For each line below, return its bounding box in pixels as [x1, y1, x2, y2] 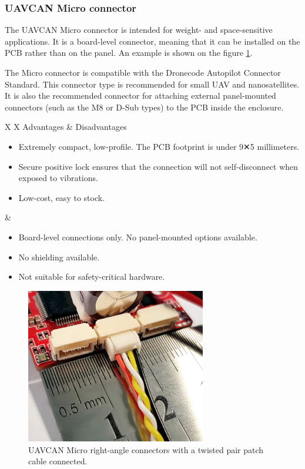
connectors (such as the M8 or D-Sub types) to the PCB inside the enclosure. [5, 101, 284, 113]
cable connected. [28, 455, 88, 467]
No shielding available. [18, 250, 100, 263]
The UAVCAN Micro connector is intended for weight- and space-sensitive [5, 24, 273, 36]
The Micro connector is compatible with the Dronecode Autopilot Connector [5, 66, 281, 78]
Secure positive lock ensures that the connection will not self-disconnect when [18, 160, 299, 172]
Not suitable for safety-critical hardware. [18, 270, 165, 283]
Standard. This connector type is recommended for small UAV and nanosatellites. [5, 78, 300, 90]
